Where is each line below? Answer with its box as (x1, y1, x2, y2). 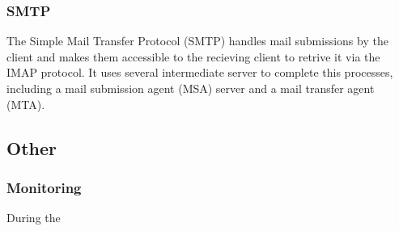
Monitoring (6, 177, 82, 197)
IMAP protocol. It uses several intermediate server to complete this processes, (6, 64, 393, 81)
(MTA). (6, 95, 45, 112)
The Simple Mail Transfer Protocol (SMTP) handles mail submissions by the (6, 32, 388, 49)
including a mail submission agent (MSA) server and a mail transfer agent (6, 80, 375, 96)
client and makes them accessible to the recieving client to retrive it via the (6, 48, 380, 65)
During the (6, 209, 61, 226)
